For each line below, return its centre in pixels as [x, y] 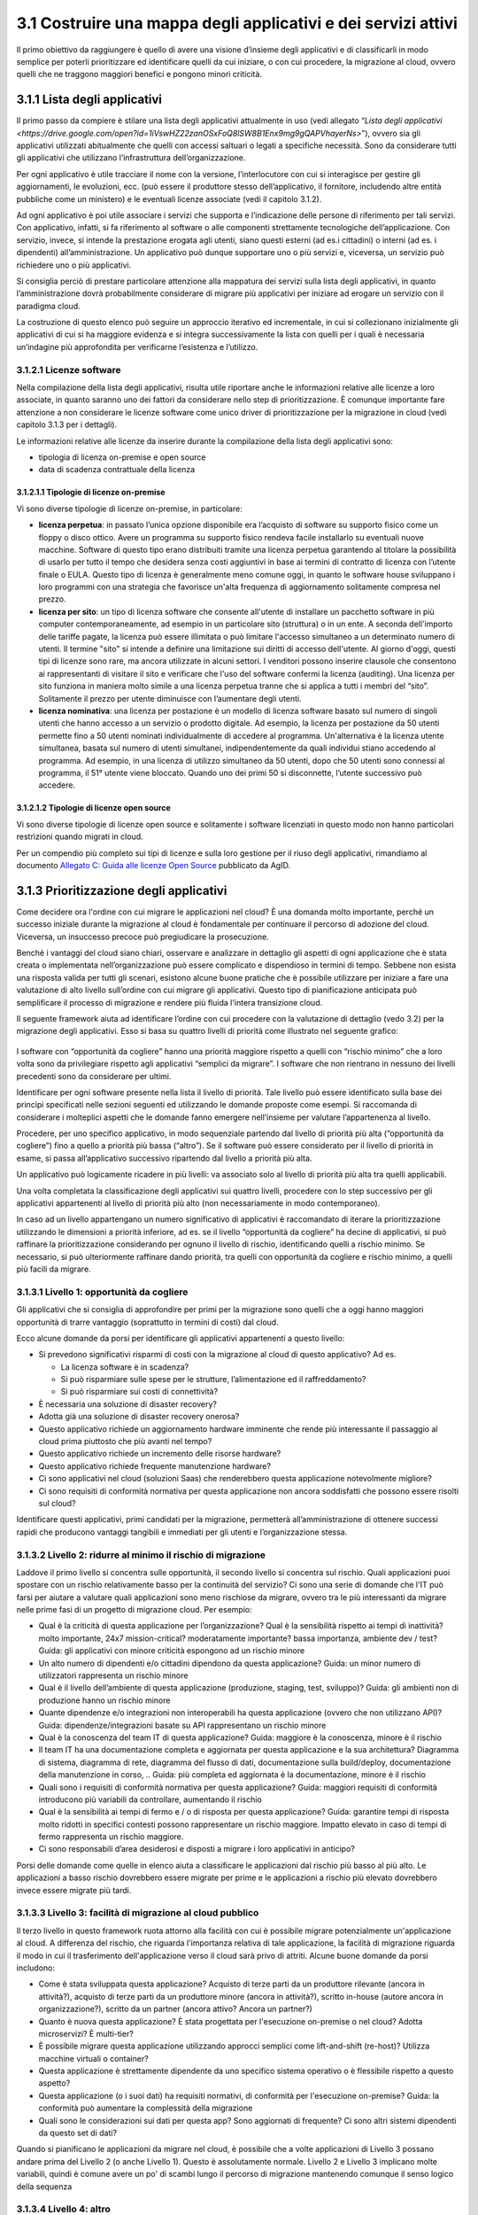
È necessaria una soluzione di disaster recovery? [127, 1403]
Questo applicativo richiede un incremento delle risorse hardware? [160, 1454]
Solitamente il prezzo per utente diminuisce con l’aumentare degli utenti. [170, 698]
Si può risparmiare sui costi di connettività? [139, 1392]
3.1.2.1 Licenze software [69, 369]
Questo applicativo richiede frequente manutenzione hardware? [155, 1465]
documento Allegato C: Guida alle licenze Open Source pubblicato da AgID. [154, 865]
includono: [35, 1968]
